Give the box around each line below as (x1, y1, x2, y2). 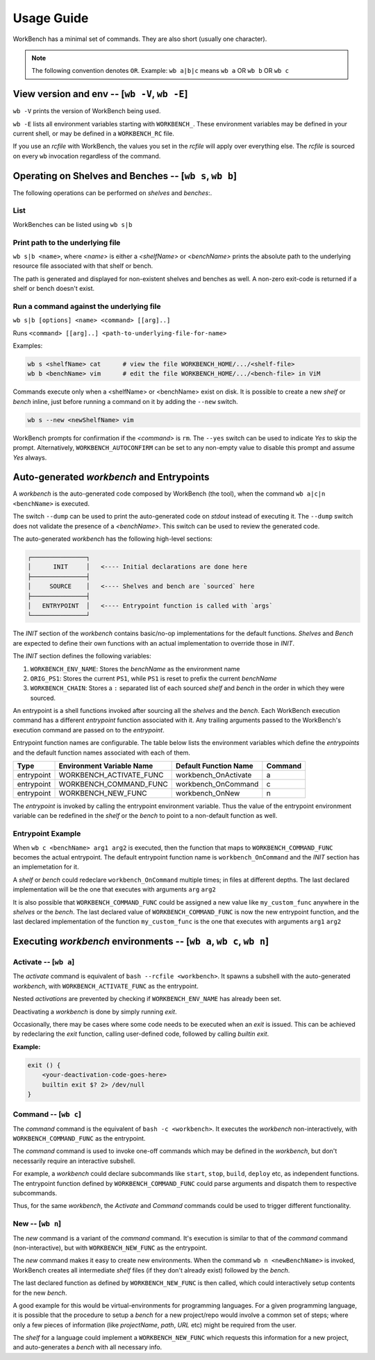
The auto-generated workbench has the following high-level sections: (12, 535, 213, 543)
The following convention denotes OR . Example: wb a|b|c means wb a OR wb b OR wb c (31, 67, 290, 75)
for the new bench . (12, 1288, 67, 1297)
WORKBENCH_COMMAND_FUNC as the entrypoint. (12, 1134, 146, 1143)
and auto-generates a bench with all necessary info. (12, 1343, 162, 1352)
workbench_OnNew (176, 789, 240, 798)
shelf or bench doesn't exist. (12, 285, 95, 293)
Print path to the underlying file (12, 237, 121, 247)
